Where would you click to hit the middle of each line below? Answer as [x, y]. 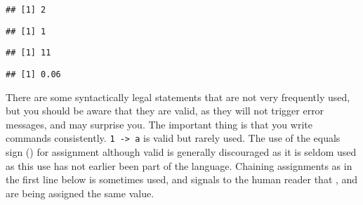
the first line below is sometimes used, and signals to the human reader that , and [182, 179]
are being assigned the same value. [80, 193]
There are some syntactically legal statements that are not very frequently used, [178, 97]
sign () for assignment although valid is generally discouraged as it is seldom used [181, 152]
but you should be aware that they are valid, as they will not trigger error [165, 111]
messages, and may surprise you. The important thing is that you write [159, 124]
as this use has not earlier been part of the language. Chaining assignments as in [179, 165]
